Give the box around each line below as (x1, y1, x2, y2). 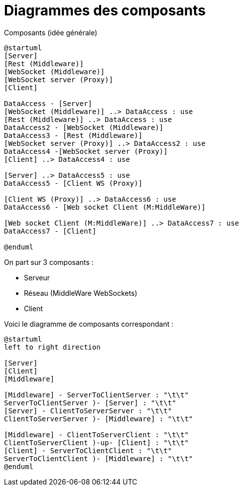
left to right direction (4, 343, 101, 351)
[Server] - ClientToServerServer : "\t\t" (4, 406, 172, 415)
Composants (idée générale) (4, 28, 98, 37)
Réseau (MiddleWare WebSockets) (24, 288, 137, 297)
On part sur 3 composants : (4, 257, 94, 266)
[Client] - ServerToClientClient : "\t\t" (4, 446, 172, 455)
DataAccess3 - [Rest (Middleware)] (4, 131, 143, 139)
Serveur (24, 273, 50, 282)
